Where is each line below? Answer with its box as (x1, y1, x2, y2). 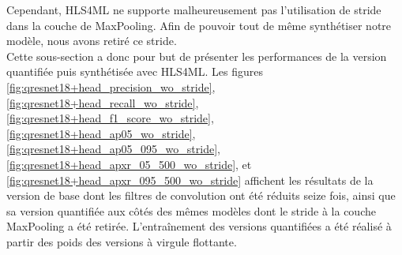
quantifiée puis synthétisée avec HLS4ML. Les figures (6, 63, 263, 80)
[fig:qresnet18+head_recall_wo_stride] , (6, 94, 199, 111)
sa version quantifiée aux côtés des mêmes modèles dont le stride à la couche (6, 202, 376, 219)
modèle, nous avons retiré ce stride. (6, 32, 177, 49)
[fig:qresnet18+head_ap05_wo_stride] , (6, 125, 196, 141)
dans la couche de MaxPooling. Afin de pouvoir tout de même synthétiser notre (6, 17, 392, 33)
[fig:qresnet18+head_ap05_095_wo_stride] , (6, 141, 220, 157)
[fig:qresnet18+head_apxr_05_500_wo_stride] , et (6, 156, 252, 172)
